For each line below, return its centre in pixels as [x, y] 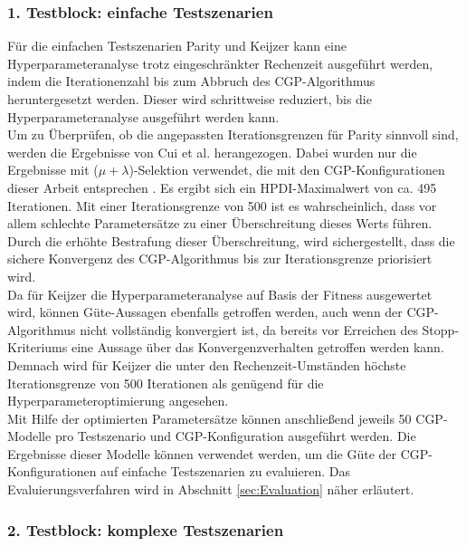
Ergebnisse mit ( [53, 170]
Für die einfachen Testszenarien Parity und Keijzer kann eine [177, 46]
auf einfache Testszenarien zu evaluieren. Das [225, 471]
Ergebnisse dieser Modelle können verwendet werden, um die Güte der [202, 453]
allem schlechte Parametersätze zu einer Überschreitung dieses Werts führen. [220, 223]
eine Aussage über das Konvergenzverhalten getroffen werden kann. [257, 347]
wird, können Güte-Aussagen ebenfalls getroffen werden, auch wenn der [205, 312]
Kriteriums [38, 347]
